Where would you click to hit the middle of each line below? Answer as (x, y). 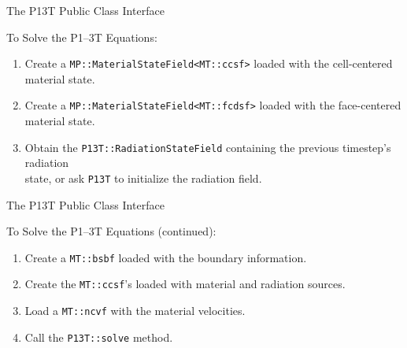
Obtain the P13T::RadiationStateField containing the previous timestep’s (208, 147)
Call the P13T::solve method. (99, 337)
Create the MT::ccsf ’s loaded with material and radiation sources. (185, 284)
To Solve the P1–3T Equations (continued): (111, 231)
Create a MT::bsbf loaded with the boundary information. (166, 257)
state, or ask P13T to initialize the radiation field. (143, 178)
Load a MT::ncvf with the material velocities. (135, 311)
